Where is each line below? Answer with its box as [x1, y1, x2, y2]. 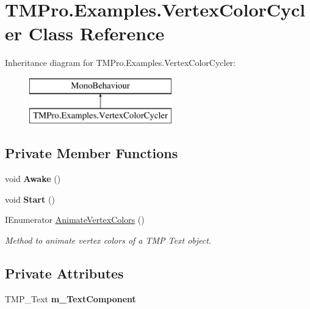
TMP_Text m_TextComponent [5, 292, 136, 305]
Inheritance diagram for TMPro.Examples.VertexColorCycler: [5, 56, 236, 69]
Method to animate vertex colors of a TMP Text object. [5, 234, 212, 247]
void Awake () [5, 172, 61, 185]
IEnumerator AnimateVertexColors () [5, 213, 145, 226]
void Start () [5, 192, 55, 205]
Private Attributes [5, 264, 124, 283]
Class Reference [28, 21, 165, 46]
